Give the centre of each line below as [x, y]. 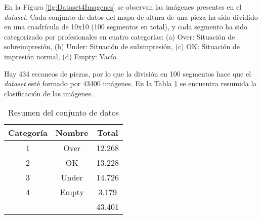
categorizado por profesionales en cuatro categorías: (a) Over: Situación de [120, 36]
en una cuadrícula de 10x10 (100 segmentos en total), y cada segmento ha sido [126, 27]
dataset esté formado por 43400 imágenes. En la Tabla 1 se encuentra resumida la [130, 83]
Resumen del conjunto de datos [63, 113]
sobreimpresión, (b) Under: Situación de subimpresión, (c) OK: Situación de [122, 46]
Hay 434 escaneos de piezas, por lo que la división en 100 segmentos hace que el [128, 73]
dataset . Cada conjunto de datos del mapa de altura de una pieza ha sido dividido [131, 16]
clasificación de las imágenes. [49, 93]
